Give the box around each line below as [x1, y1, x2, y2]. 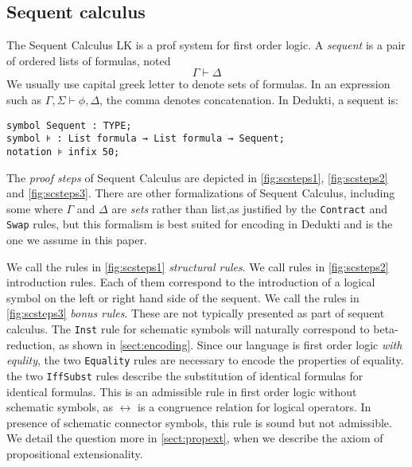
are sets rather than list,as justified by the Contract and [111, 200, 387, 216]
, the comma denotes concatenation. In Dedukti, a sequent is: [99, 91, 398, 107]
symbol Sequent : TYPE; [6, 119, 132, 131]
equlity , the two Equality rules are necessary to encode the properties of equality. [6, 352, 404, 368]
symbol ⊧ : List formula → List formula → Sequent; [6, 133, 285, 145]
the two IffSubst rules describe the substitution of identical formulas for [6, 367, 363, 383]
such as [6, 91, 42, 107]
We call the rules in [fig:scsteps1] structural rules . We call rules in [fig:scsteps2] [6, 258, 389, 274]
